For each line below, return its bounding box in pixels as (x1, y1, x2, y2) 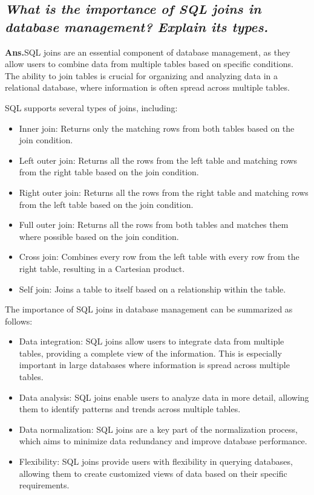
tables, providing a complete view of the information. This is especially (19, 346, 282, 359)
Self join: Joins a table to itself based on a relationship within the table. (19, 282, 286, 295)
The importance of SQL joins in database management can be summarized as (5, 303, 293, 315)
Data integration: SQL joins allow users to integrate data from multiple (19, 335, 284, 348)
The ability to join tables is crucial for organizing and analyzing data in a (5, 69, 278, 82)
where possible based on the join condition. (19, 230, 179, 242)
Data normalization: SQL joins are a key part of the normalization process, (19, 422, 298, 435)
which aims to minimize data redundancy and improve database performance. (19, 435, 307, 447)
